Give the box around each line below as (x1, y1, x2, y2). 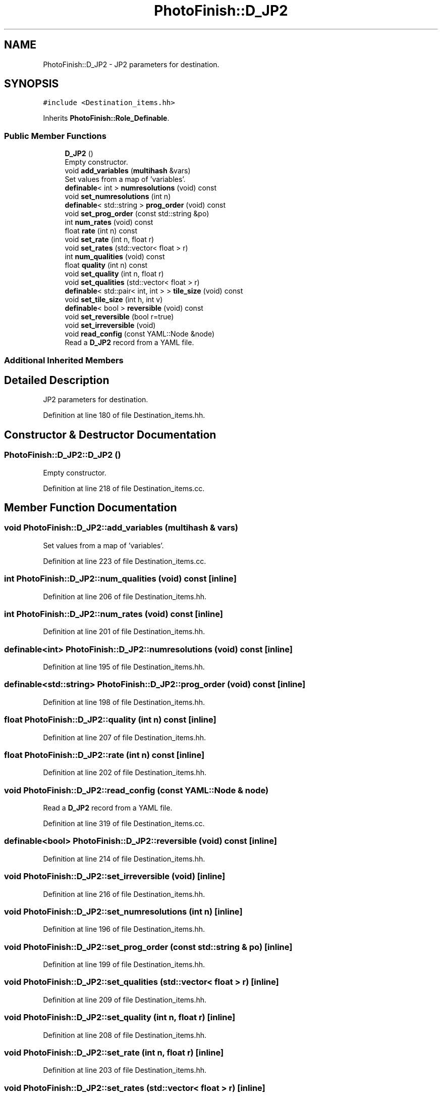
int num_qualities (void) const (65, 252, 165, 261)
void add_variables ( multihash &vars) (65, 166, 191, 175)
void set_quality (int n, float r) (65, 269, 164, 278)
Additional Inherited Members (4, 355, 124, 365)
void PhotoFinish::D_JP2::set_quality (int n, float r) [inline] (4, 1012, 236, 1023)
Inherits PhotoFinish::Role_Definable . (43, 114, 170, 123)
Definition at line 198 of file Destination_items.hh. (43, 697, 205, 706)
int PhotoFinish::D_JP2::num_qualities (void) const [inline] (4, 574, 237, 584)
